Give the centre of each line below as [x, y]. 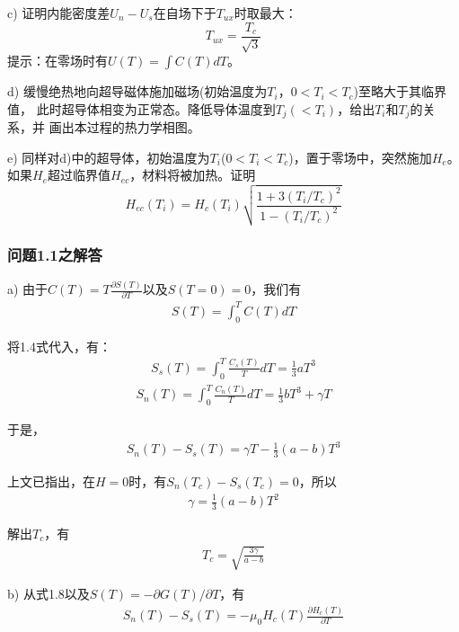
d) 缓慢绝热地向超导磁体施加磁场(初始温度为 [137, 91]
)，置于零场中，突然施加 [360, 157]
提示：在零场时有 [57, 61]
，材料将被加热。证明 [193, 175]
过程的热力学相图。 [143, 127]
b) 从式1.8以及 [49, 594]
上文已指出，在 [51, 481]
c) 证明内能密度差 [59, 13]
